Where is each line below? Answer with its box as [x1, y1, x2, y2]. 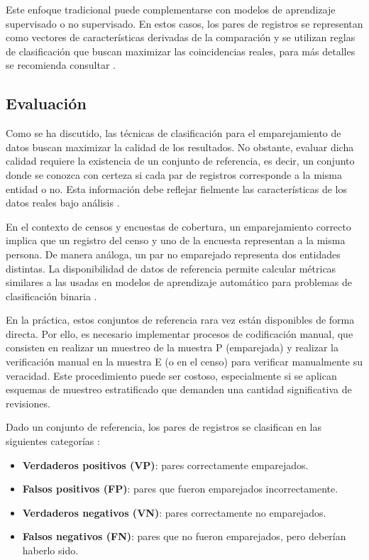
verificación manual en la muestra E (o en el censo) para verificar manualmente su [6, 354, 363, 369]
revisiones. [6, 395, 50, 410]
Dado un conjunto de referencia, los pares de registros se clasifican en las [6, 419, 322, 434]
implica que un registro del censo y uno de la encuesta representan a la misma [6, 233, 346, 248]
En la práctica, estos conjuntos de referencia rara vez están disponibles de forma [6, 312, 355, 327]
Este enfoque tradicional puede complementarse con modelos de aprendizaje [6, 2, 336, 16]
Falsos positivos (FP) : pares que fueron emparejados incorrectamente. [22, 481, 338, 496]
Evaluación [6, 92, 87, 114]
